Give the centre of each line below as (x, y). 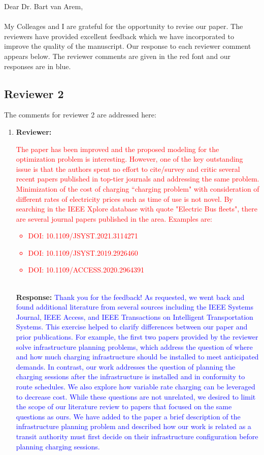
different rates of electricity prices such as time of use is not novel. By (124, 199)
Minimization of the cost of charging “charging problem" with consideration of (138, 188)
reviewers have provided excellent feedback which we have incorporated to (119, 36)
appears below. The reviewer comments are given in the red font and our (118, 56)
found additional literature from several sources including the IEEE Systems (135, 307)
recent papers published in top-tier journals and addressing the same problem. (138, 179)
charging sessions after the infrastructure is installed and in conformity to (130, 376)
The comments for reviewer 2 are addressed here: (80, 115)
